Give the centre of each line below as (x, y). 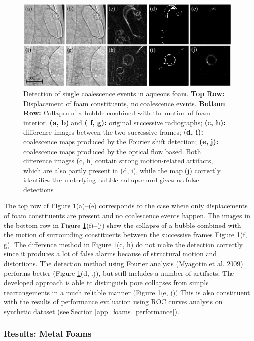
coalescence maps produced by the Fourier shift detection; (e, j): (121, 141)
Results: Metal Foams (48, 333)
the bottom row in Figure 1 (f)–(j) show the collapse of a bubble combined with (123, 225)
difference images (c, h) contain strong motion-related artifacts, (118, 161)
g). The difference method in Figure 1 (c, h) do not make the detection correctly (123, 244)
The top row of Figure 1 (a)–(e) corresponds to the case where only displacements (126, 206)
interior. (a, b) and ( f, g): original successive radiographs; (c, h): (125, 122)
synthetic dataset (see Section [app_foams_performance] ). (92, 311)
